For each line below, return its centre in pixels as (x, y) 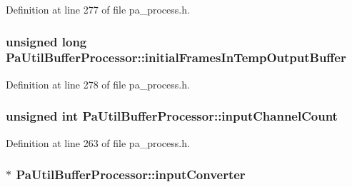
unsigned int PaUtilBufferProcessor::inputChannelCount (172, 116)
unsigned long (46, 41)
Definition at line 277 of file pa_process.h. (98, 9)
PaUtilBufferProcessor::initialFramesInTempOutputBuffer (176, 57)
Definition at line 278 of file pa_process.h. (98, 84)
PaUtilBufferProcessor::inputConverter (131, 175)
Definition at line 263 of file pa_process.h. (98, 142)
